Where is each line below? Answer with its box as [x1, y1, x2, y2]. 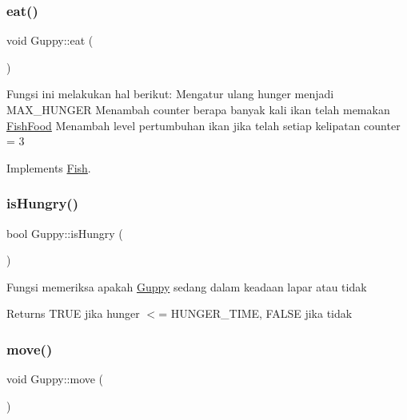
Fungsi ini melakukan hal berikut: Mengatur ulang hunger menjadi [6, 85, 334, 102]
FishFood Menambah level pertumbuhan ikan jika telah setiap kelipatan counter [6, 117, 401, 133]
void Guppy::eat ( [6, 32, 94, 49]
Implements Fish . [6, 159, 91, 176]
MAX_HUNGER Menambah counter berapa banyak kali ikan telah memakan [6, 101, 390, 117]
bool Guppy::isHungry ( [6, 224, 123, 241]
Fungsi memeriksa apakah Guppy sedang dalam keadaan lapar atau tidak [6, 278, 367, 295]
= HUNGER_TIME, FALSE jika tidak [158, 305, 353, 322]
